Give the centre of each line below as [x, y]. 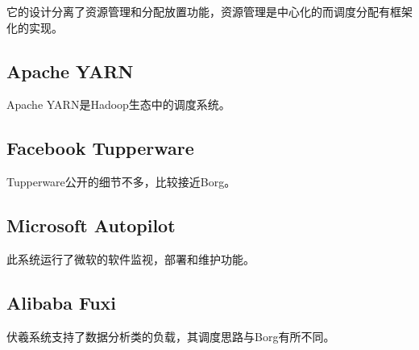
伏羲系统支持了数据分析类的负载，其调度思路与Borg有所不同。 [171, 336]
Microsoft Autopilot [91, 225]
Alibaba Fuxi [62, 302]
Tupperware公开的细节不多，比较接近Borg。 [121, 182]
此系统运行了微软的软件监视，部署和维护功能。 [131, 258]
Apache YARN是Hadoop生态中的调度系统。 [118, 104]
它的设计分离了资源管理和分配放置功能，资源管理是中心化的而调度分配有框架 [209, 11]
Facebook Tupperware [100, 148]
